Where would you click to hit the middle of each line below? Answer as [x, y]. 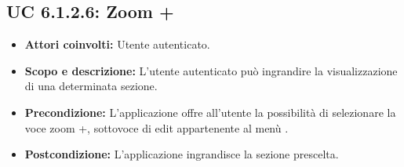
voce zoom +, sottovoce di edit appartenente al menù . [157, 127]
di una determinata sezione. [91, 86]
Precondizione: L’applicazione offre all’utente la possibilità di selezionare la [210, 112]
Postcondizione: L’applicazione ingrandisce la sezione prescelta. [182, 154]
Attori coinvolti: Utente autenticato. [117, 44]
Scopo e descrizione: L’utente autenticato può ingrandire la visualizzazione [211, 70]
